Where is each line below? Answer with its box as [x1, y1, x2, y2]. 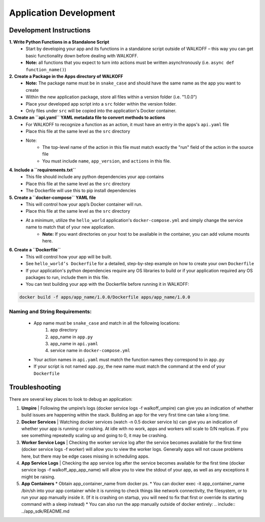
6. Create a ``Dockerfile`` [9, 247, 61, 253]
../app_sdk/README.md [21, 508, 70, 514]
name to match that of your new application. [26, 224, 115, 230]
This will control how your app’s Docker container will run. [26, 201, 143, 207]
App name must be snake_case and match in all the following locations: [33, 320, 180, 326]
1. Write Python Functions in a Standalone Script [9, 39, 109, 45]
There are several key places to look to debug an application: [9, 396, 132, 402]
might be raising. [21, 474, 55, 480]
